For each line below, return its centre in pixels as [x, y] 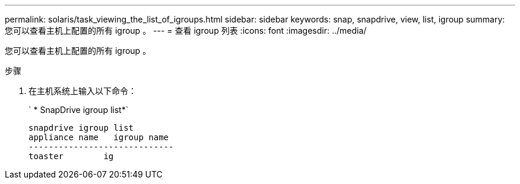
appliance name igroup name [99, 137]
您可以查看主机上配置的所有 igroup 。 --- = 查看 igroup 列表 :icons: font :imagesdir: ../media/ [186, 30]
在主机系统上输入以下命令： [83, 91]
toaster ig [71, 156]
